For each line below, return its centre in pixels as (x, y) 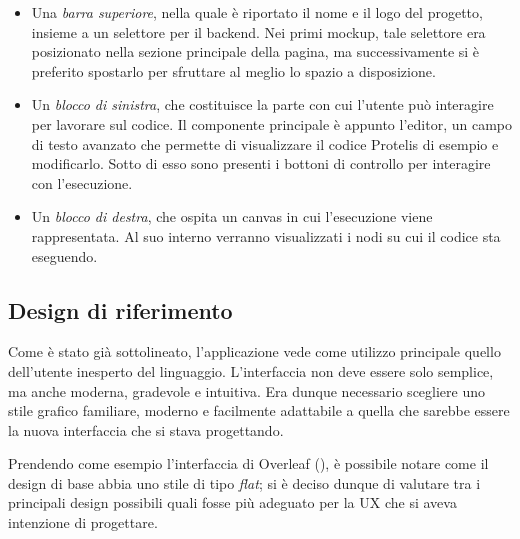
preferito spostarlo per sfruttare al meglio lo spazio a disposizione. (233, 70)
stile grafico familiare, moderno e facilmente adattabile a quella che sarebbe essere (259, 410)
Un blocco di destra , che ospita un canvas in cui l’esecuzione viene (232, 216)
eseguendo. (64, 255)
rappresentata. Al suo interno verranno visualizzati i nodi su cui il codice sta (266, 235)
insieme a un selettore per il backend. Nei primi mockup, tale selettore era (258, 31)
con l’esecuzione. (82, 182)
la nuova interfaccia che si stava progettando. (146, 429)
